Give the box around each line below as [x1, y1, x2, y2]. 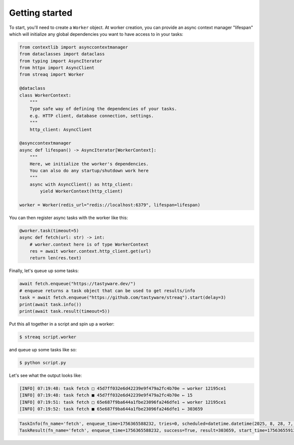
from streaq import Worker [19, 72, 84, 77]
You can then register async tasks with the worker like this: [9, 215, 128, 221]
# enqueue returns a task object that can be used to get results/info [19, 288, 196, 294]
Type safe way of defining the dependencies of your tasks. [29, 106, 177, 112]
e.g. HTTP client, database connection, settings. [29, 113, 154, 119]
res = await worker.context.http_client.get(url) [29, 248, 151, 254]
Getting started [9, 7, 73, 18]
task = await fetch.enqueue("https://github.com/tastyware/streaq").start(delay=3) [19, 295, 226, 300]
